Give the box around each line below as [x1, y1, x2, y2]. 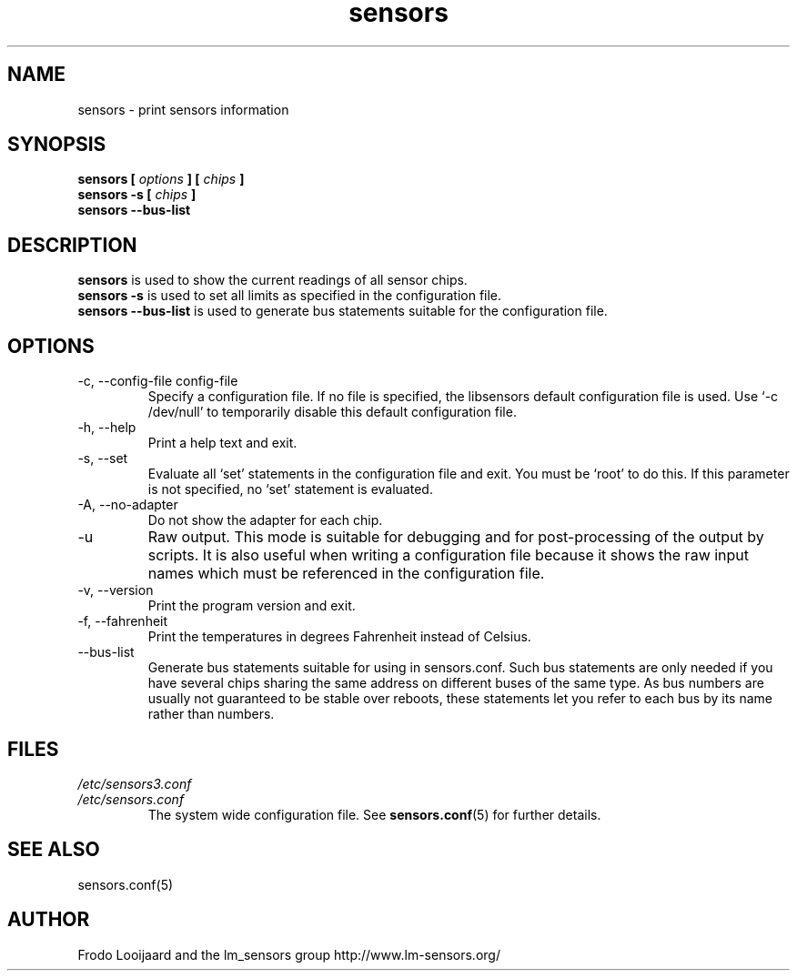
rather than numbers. [147, 706, 275, 722]
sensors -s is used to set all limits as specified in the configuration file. [77, 287, 502, 304]
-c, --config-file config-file [77, 373, 238, 389]
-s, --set [77, 450, 128, 467]
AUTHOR [7, 908, 90, 932]
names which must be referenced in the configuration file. [147, 564, 545, 583]
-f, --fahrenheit [77, 613, 168, 630]
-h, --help [77, 419, 136, 436]
